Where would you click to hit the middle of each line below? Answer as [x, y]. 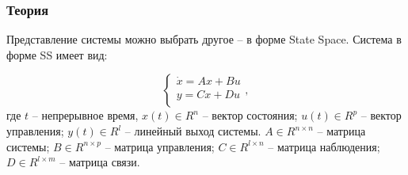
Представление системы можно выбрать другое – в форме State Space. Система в [204, 39]
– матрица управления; [160, 146]
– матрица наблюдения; [324, 146]
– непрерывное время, [85, 115]
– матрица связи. [100, 162]
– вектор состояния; [250, 115]
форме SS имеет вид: [57, 54]
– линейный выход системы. [193, 131]
